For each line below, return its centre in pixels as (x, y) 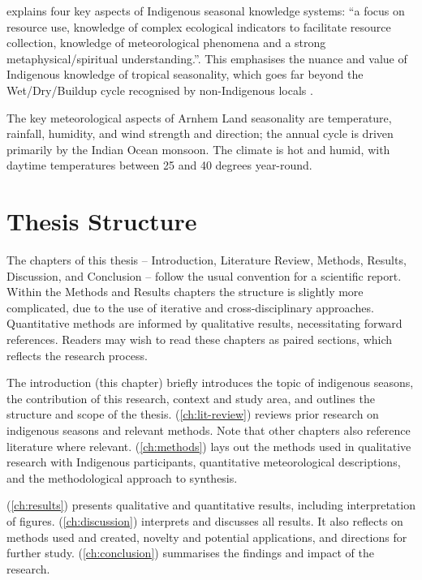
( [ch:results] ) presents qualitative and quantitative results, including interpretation (211, 505)
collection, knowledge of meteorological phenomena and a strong (166, 43)
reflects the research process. (77, 355)
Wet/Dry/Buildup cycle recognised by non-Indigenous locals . (160, 90)
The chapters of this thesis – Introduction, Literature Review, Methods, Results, (207, 260)
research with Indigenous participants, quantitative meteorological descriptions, (204, 462)
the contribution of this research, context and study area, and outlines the (191, 398)
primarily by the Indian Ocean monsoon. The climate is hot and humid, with (198, 149)
